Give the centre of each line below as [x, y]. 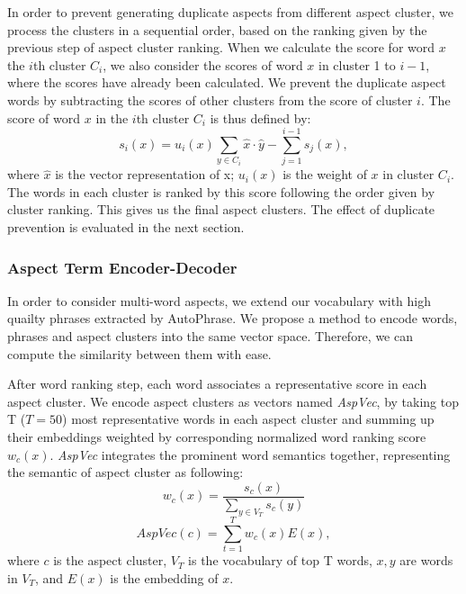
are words [426, 560]
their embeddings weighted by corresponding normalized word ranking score [217, 437]
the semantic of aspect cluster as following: [125, 472]
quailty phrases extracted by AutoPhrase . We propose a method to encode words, [233, 318]
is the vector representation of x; [145, 174]
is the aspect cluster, [110, 560]
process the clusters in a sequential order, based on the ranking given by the [217, 29]
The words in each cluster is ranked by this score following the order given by [221, 191]
